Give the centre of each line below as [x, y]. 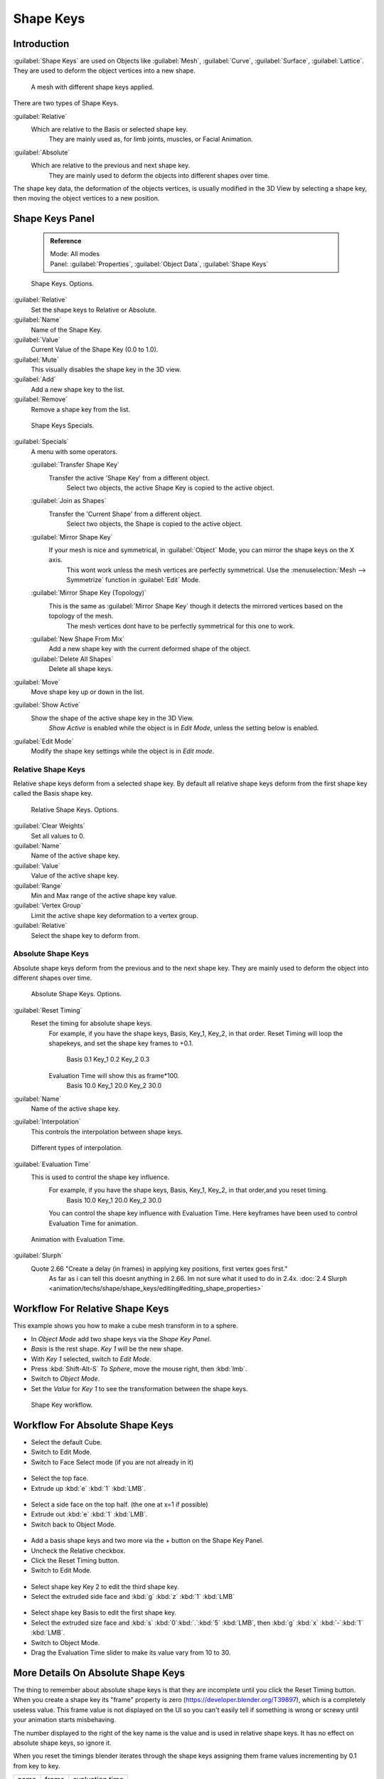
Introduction [41, 44]
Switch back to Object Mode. [74, 1524]
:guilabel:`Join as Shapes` [69, 501]
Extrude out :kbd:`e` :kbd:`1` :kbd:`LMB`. [89, 1514]
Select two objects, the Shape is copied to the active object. [154, 524]
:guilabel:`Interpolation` [47, 1121]
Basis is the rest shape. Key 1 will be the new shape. [107, 1349]
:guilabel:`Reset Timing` [48, 1010]
